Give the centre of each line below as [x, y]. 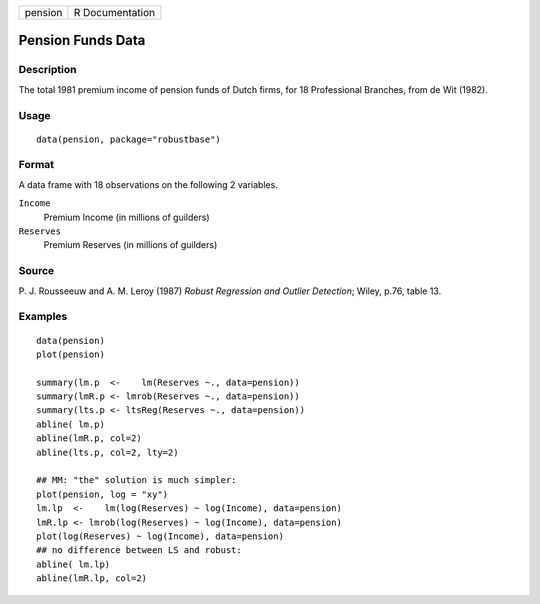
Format [36, 165]
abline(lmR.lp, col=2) [92, 578]
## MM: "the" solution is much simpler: [136, 480]
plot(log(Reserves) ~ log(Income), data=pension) [160, 536]
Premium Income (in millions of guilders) [126, 217]
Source [36, 271]
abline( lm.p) [70, 424]
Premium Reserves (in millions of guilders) [130, 245]
